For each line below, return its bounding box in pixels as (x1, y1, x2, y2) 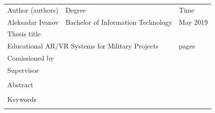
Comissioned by (7, 53, 54, 63)
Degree (65, 4, 86, 15)
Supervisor (7, 65, 39, 75)
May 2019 (179, 16, 208, 27)
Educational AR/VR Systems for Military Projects (7, 41, 159, 51)
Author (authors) (7, 4, 59, 15)
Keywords (7, 94, 37, 104)
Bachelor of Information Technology (65, 16, 172, 27)
